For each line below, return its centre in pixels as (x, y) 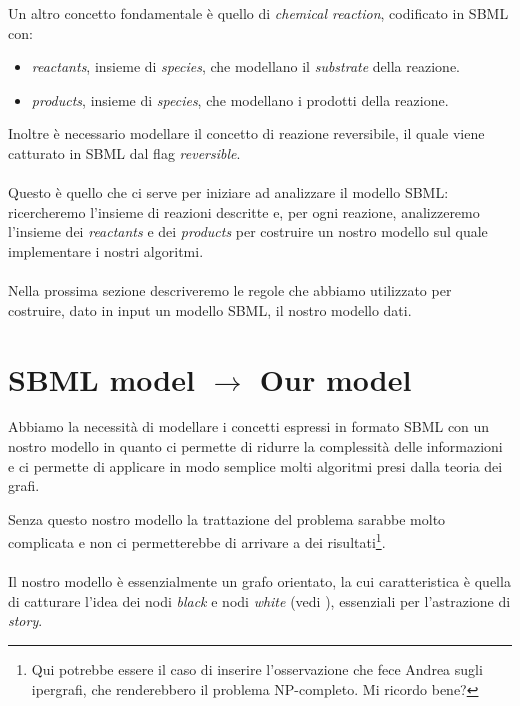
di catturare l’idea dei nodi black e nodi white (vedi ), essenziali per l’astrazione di (259, 600)
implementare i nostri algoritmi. (106, 250)
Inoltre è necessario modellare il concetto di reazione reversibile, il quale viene (246, 133)
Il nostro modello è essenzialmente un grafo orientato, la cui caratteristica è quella (259, 581)
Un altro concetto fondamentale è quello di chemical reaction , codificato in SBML (258, 13)
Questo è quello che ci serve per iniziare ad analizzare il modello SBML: (228, 192)
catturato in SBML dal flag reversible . (124, 152)
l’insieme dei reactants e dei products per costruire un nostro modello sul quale (248, 231)
